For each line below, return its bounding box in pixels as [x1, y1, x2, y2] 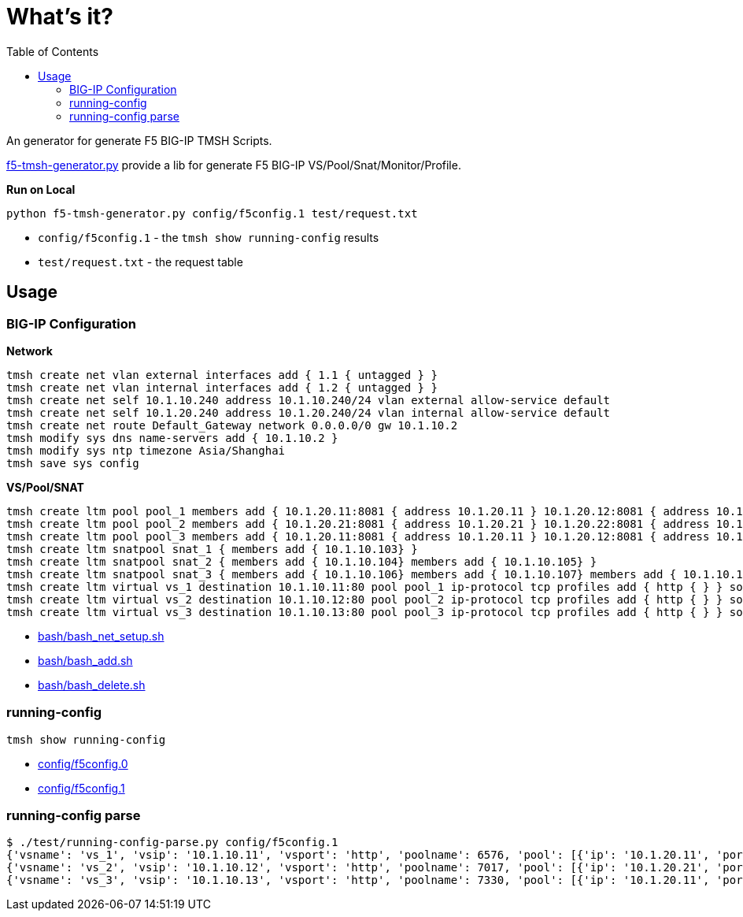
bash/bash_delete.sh [38, 678, 146, 692]
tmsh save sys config [6, 456, 139, 470]
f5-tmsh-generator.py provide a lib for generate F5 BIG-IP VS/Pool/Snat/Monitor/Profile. [6, 158, 461, 172]
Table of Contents [6, 44, 99, 58]
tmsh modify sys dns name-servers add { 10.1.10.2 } [6, 431, 338, 444]
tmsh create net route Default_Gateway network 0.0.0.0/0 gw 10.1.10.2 [6, 418, 458, 432]
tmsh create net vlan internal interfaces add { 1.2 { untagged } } [6, 381, 438, 394]
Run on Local [6, 182, 76, 196]
